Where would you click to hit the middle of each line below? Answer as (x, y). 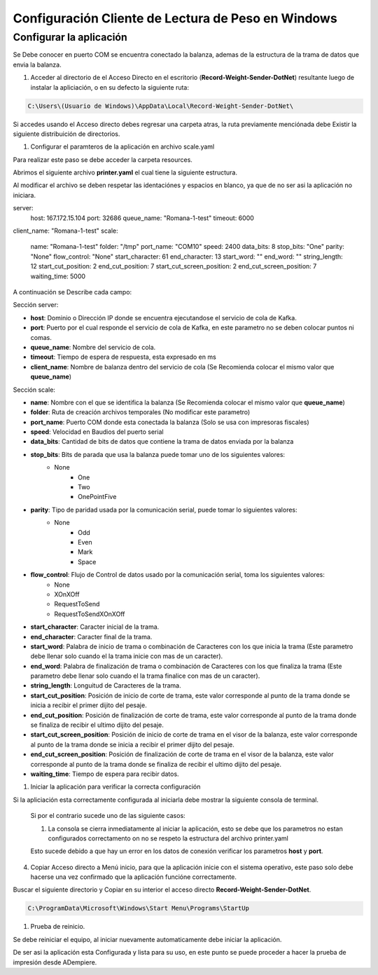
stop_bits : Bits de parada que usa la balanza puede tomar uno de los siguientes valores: (158, 454)
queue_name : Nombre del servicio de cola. (93, 347)
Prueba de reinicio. (58, 927)
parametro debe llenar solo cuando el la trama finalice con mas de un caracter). (145, 676)
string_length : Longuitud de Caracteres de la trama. (106, 686)
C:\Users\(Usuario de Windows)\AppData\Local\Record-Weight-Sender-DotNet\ (161, 106)
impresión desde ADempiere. (55, 962)
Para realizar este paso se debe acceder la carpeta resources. (103, 159)
